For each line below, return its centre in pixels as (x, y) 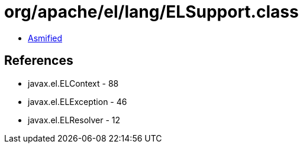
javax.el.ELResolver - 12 (74, 120)
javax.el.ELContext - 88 (73, 83)
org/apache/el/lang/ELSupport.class (151, 12)
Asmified (45, 38)
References (39, 61)
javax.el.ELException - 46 (78, 101)
